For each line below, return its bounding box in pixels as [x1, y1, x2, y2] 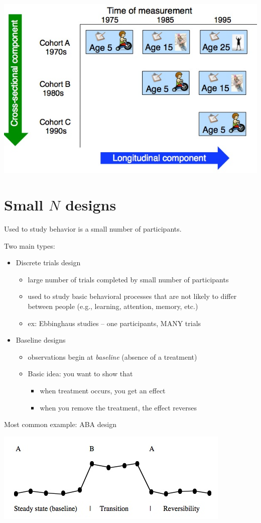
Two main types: [4, 240, 55, 251]
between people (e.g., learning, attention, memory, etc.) [28, 300, 198, 311]
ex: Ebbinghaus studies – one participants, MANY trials [28, 318, 201, 328]
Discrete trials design [16, 257, 81, 268]
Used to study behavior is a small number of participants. [4, 223, 182, 234]
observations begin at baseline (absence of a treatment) [28, 351, 197, 362]
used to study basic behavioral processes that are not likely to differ [28, 291, 237, 301]
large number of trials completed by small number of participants [28, 274, 229, 284]
